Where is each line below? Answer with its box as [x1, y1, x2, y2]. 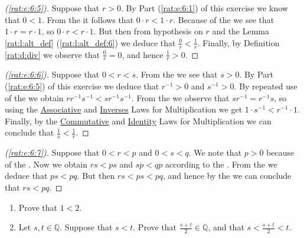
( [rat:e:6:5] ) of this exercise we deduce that [5, 80, 159, 92]
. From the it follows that [42, 13, 134, 25]
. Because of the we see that [173, 13, 274, 25]
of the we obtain [5, 91, 64, 104]
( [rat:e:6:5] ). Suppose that [5, 2, 100, 14]
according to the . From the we [165, 157, 277, 170]
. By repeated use [234, 80, 298, 92]
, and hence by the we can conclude [162, 169, 292, 182]
